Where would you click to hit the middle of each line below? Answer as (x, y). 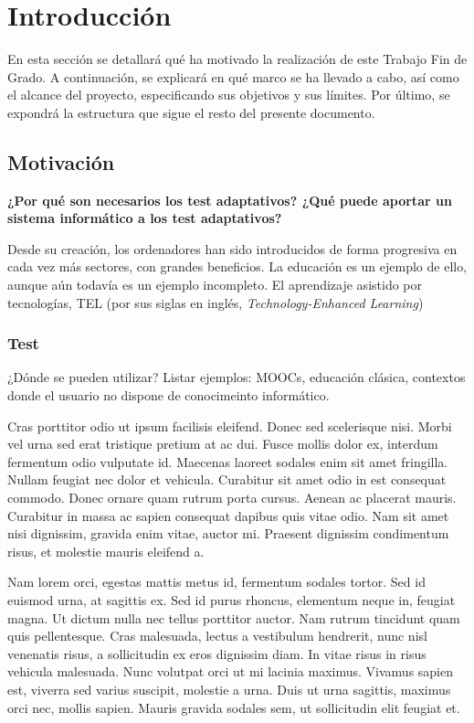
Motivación (61, 161)
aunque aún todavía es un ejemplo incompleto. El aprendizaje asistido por (215, 285)
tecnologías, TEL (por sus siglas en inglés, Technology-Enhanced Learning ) (216, 302)
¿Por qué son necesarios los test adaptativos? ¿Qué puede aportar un (230, 200)
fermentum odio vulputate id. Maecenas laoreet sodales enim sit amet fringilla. (228, 461)
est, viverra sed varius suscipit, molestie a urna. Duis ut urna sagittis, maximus (229, 689)
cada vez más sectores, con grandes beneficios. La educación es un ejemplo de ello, (237, 266)
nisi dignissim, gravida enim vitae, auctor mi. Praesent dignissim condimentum (228, 533)
